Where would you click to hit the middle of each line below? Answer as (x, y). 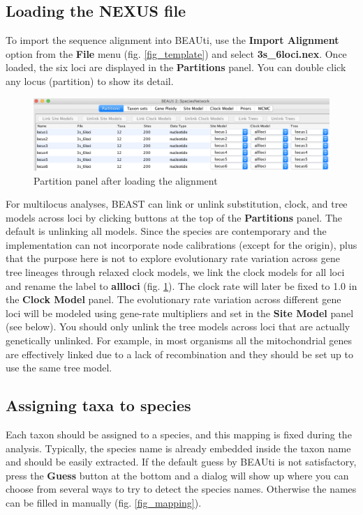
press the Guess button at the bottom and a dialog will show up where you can (177, 475)
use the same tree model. (59, 368)
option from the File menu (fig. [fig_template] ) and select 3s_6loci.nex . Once (176, 53)
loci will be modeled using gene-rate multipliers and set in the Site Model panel (180, 313)
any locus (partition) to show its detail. (90, 80)
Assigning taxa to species (98, 405)
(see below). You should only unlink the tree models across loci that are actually (178, 326)
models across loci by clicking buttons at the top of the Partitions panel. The (174, 217)
